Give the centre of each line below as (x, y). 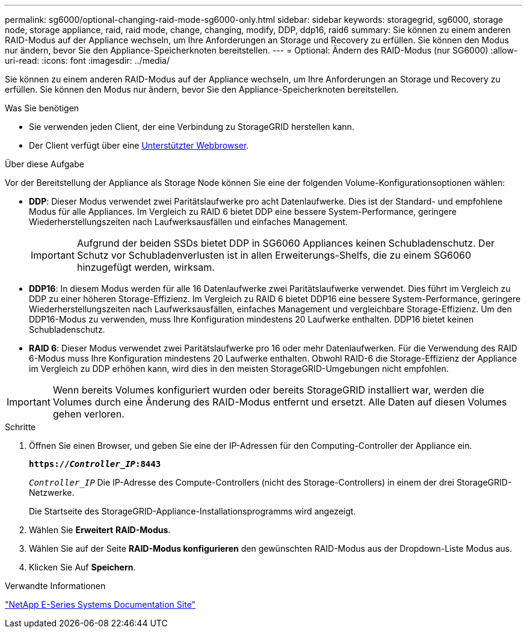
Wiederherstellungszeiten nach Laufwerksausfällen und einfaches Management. (188, 222)
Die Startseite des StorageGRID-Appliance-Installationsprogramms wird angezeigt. (193, 511)
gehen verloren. (88, 414)
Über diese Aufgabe (45, 164)
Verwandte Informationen (55, 586)
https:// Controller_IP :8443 (95, 464)
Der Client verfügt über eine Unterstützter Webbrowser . (139, 145)
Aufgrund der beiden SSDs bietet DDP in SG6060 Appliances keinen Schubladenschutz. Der (285, 243)
